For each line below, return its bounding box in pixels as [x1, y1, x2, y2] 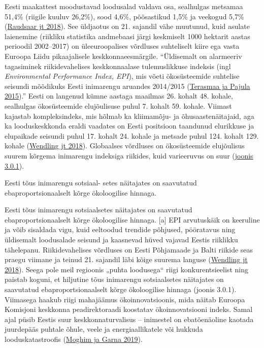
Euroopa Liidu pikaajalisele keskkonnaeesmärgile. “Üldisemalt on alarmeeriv [5, 50, 242, 61]
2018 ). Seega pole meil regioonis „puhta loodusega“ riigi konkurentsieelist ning [5, 264, 248, 274]
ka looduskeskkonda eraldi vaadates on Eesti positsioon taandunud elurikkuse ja [5, 120, 254, 131]
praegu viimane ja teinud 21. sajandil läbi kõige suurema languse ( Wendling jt [5, 254, 248, 265]
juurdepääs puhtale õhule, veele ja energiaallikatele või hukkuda [5, 324, 203, 334]
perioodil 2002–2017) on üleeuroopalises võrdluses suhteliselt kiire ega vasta [5, 41, 240, 51]
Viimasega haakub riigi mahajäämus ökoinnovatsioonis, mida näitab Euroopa [5, 294, 245, 304]
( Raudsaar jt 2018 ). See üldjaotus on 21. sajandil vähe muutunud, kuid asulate [5, 21, 250, 31]
